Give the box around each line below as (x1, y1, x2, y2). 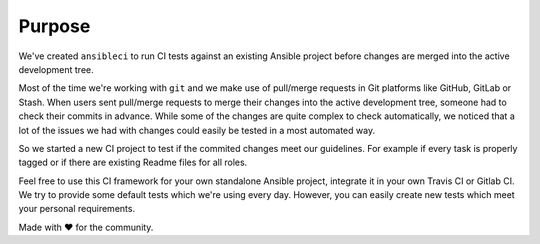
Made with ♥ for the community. (18, 221, 154, 233)
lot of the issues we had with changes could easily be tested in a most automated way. (18, 124, 375, 136)
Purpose (18, 15, 91, 37)
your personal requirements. (18, 203, 135, 215)
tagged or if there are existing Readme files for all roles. (18, 156, 248, 169)
